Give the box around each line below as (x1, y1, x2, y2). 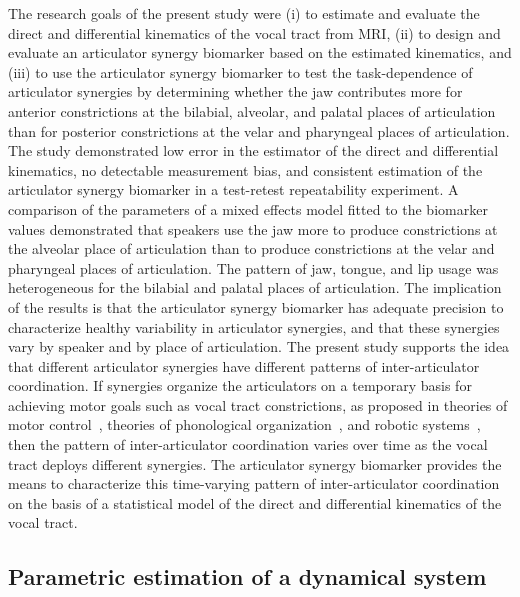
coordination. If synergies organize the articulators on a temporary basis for (8, 375, 472, 396)
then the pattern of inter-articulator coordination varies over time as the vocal (8, 434, 488, 455)
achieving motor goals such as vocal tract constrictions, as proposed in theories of (8, 394, 508, 415)
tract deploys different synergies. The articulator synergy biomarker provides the (8, 453, 502, 474)
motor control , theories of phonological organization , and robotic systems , (8, 414, 481, 435)
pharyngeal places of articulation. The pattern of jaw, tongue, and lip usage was (8, 257, 499, 278)
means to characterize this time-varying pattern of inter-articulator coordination (8, 473, 500, 494)
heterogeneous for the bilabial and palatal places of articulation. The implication (8, 277, 502, 298)
